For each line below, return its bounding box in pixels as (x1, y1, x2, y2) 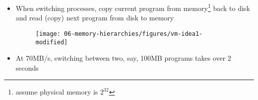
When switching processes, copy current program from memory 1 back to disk (15, 1, 250, 13)
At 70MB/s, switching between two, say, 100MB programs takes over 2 (15, 53, 231, 63)
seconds (15, 62, 39, 73)
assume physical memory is (15, 87, 98, 97)
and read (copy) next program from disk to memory (15, 12, 174, 23)
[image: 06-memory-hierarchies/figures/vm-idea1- (35, 30, 203, 37)
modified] (35, 38, 68, 46)
